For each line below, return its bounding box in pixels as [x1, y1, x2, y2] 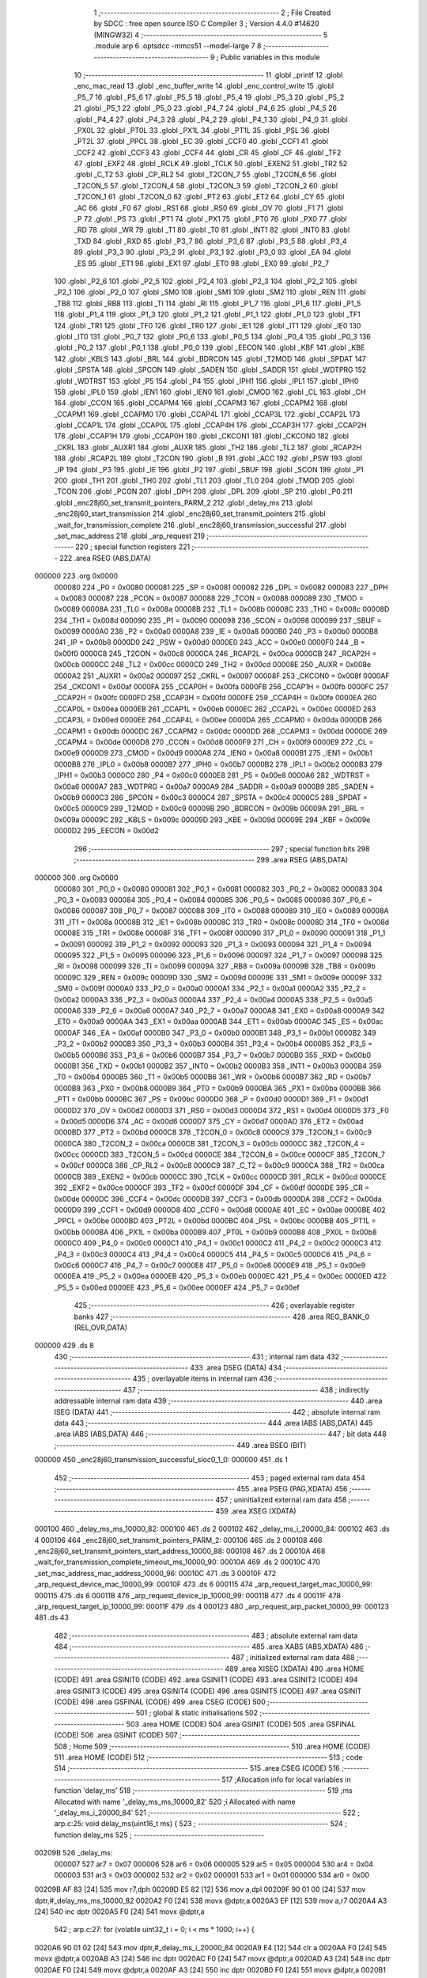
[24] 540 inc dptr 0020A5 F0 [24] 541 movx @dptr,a [34, 1907, 205, 1916]
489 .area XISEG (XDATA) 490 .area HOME [225, 1664, 365, 1673]
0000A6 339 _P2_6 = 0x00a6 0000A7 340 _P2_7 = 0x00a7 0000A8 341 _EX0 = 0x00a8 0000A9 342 [54, 1006, 385, 1015]
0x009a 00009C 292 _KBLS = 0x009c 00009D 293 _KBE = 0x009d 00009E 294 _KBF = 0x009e [54, 815, 371, 824]
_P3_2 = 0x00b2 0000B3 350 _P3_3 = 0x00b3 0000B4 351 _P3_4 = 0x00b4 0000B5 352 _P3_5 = [54, 1039, 373, 1048]
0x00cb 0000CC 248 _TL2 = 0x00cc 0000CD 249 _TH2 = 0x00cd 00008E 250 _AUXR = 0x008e [54, 660, 372, 669]
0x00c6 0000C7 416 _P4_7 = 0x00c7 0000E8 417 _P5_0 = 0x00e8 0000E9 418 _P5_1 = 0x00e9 [54, 1260, 366, 1270]
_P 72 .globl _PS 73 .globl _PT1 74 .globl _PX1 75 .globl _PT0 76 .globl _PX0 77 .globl [74, 214, 347, 224]
